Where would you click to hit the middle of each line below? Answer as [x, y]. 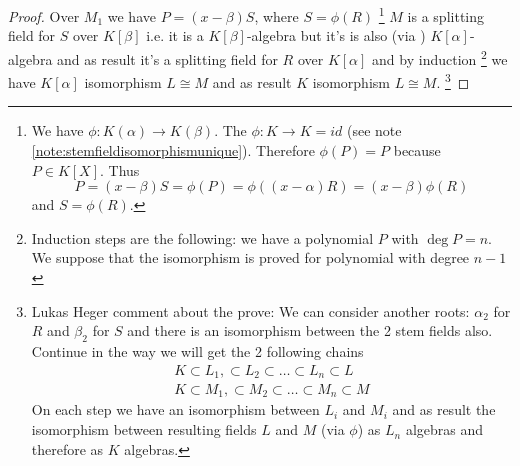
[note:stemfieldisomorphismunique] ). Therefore [173, 149]
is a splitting [445, 15]
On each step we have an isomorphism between [175, 409]
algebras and [444, 429]
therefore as [67, 448]
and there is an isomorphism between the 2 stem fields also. [310, 330]
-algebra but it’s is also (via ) [336, 35]
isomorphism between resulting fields [144, 429]
